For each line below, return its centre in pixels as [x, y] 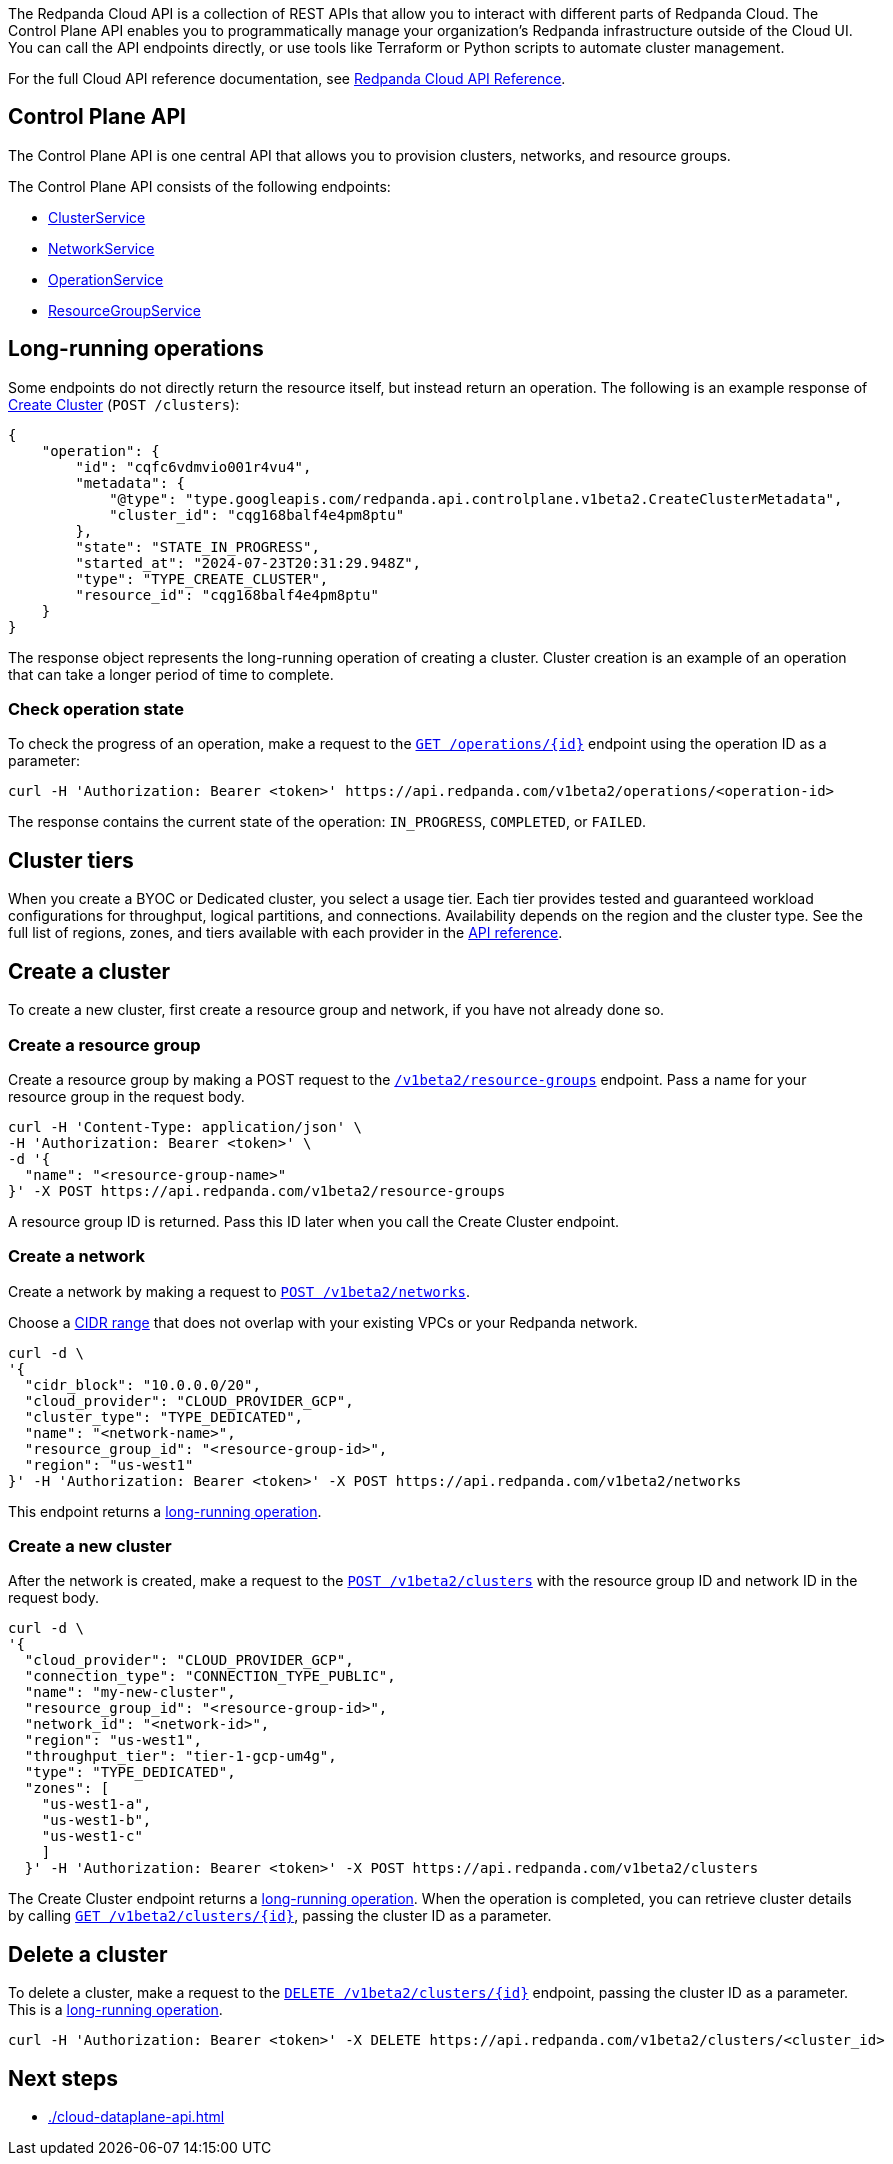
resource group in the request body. [126, 1096]
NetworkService [101, 248]
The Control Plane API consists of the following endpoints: [199, 186]
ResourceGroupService [125, 310]
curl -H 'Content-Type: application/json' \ [185, 1126]
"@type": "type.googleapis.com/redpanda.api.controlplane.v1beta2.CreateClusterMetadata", [476, 498]
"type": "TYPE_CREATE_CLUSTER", [202, 578]
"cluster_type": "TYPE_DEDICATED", [164, 1416]
